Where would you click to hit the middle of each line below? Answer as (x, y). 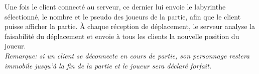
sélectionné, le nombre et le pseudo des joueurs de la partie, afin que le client (123, 16)
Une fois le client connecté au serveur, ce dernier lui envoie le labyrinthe (115, 6)
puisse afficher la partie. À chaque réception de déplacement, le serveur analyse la (130, 26)
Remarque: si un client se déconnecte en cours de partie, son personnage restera (127, 55)
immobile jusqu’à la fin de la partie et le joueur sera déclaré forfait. (108, 65)
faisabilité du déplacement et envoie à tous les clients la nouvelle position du (122, 36)
